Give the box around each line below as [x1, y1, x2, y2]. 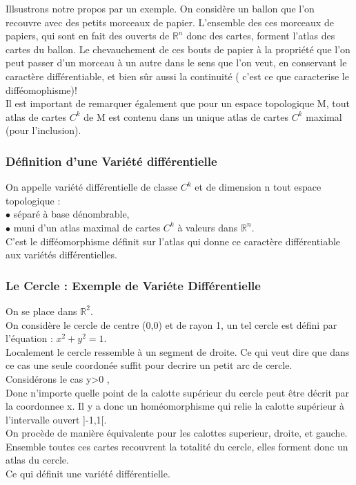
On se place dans [6, 303, 77, 318]
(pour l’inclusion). [6, 123, 81, 137]
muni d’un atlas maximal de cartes [13, 220, 161, 234]
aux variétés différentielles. [6, 247, 117, 262]
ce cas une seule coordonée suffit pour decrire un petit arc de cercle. [6, 358, 293, 372]
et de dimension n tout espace [195, 180, 322, 194]
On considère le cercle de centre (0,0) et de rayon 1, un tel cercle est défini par [6, 317, 337, 332]
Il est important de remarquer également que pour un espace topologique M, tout [6, 96, 350, 111]
